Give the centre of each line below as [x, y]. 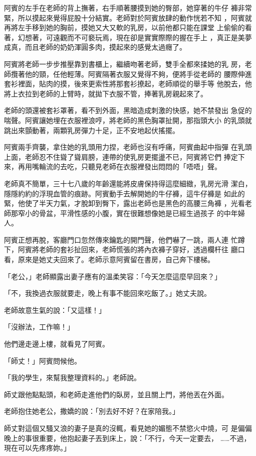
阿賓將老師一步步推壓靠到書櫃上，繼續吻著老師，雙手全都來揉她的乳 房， [124, 64]
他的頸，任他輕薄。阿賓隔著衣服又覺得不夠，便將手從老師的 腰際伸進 [138, 74]
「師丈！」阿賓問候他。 [43, 360]
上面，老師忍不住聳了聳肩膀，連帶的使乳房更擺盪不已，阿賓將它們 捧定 [121, 156]
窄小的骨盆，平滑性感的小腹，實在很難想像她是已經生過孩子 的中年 [128, 213]
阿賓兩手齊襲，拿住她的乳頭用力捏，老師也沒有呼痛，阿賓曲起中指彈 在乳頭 [128, 147]
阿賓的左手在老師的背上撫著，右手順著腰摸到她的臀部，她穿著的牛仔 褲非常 [128, 8]
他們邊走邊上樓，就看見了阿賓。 [57, 344]
